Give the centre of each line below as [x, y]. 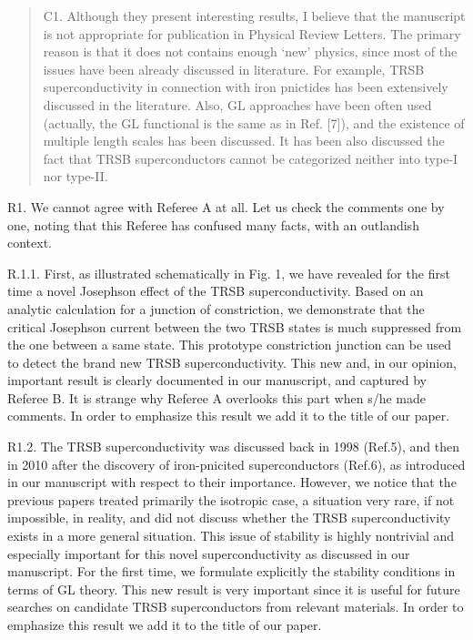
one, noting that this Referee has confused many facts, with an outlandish [213, 224]
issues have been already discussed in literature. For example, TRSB [234, 69]
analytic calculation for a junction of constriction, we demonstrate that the [216, 308]
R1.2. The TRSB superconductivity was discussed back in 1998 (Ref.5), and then [234, 447]
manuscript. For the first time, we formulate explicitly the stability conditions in [231, 571]
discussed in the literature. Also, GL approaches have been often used [237, 104]
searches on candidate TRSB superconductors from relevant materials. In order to [236, 607]
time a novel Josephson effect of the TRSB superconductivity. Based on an [216, 291]
